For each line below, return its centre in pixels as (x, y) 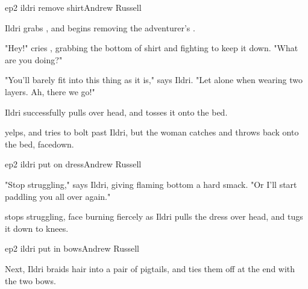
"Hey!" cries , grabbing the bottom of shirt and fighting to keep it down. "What (152, 48)
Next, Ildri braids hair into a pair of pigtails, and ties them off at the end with (150, 268)
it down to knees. (37, 228)
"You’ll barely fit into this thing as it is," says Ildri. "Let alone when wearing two (154, 80)
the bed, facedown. (39, 144)
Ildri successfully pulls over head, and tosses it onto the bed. (116, 112)
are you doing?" (34, 59)
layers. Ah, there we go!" (50, 91)
